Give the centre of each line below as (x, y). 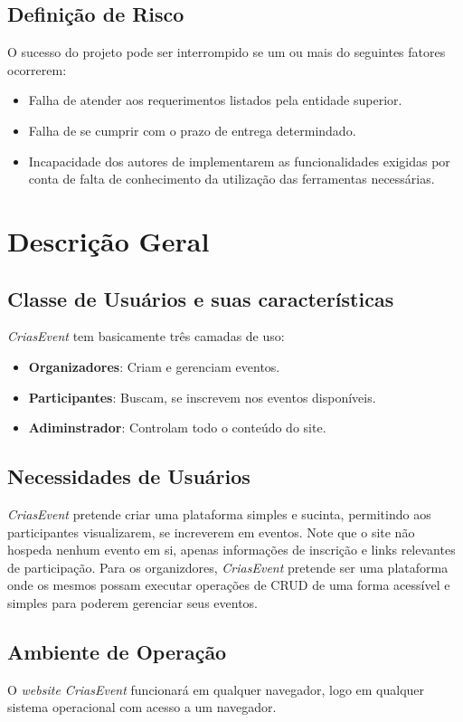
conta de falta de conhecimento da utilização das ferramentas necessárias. (231, 179)
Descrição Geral (109, 240)
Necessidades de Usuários (129, 476)
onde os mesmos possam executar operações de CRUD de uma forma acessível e (229, 585)
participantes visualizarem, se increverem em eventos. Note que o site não (211, 532)
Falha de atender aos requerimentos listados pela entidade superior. (215, 100)
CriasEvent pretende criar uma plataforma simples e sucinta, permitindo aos (219, 513)
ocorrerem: (37, 69)
